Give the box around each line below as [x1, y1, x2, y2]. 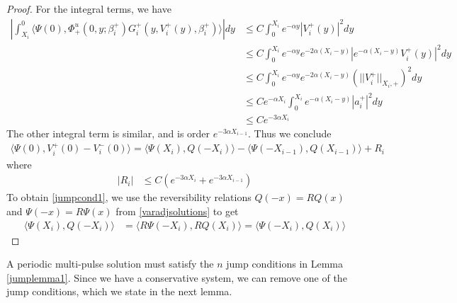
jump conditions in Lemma [226, 256, 344, 271]
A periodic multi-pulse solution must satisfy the [6, 256, 214, 271]
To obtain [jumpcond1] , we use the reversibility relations [6, 190, 252, 205]
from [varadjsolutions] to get [115, 204, 239, 218]
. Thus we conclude [248, 125, 332, 140]
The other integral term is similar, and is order [6, 125, 210, 140]
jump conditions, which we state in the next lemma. [6, 284, 232, 299]
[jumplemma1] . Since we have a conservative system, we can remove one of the [6, 270, 347, 285]
